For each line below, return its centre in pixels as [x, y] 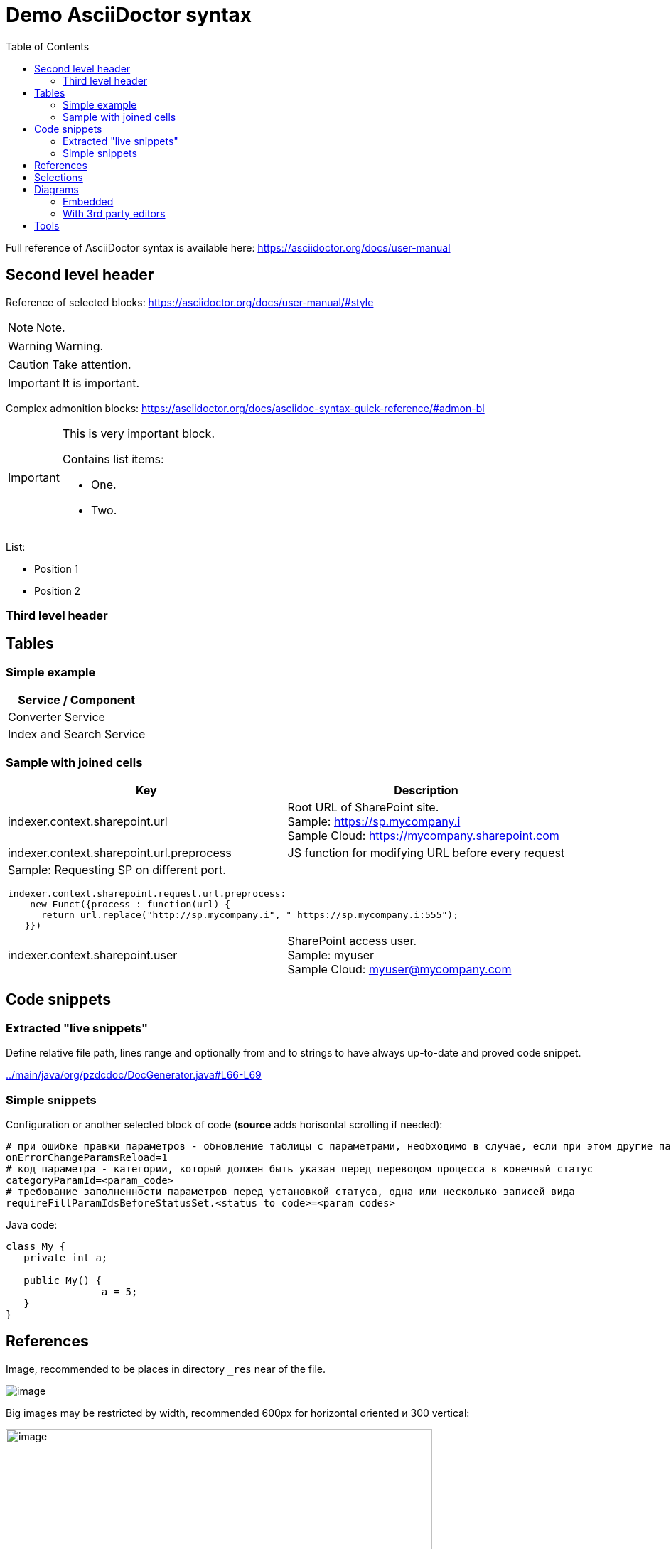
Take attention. [92, 364]
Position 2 [58, 590]
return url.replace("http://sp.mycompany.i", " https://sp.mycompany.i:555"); [249, 914]
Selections [59, 177]
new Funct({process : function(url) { [130, 904]
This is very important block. [139, 433]
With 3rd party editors [114, 213]
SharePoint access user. [352, 940]
